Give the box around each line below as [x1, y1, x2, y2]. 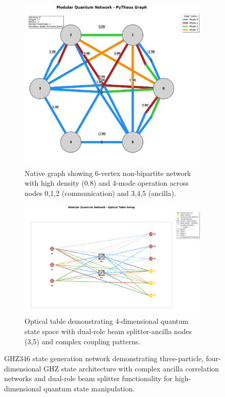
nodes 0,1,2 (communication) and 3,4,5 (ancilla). [25, 187, 176, 198]
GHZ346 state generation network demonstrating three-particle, [4, 353, 204, 364]
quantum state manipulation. [43, 383, 135, 393]
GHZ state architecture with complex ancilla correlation [43, 363, 219, 373]
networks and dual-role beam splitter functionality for [4, 373, 173, 384]
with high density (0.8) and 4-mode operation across [25, 178, 189, 188]
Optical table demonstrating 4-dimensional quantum [25, 316, 189, 326]
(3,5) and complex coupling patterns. [25, 336, 141, 346]
